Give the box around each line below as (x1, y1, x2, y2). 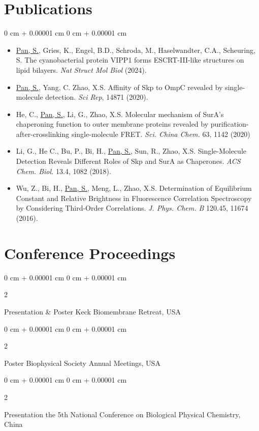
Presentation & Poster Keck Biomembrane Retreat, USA (4, 306, 181, 317)
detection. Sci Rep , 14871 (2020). (45, 92, 148, 102)
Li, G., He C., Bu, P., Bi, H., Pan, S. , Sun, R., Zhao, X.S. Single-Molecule (16, 146, 247, 156)
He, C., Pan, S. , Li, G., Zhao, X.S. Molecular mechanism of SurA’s (16, 108, 224, 119)
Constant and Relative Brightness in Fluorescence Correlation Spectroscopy (16, 192, 252, 203)
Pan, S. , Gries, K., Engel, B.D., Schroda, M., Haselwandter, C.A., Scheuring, (16, 44, 255, 55)
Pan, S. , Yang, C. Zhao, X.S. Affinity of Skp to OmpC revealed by (16, 81, 223, 92)
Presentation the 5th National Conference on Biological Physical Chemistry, (4, 409, 241, 419)
